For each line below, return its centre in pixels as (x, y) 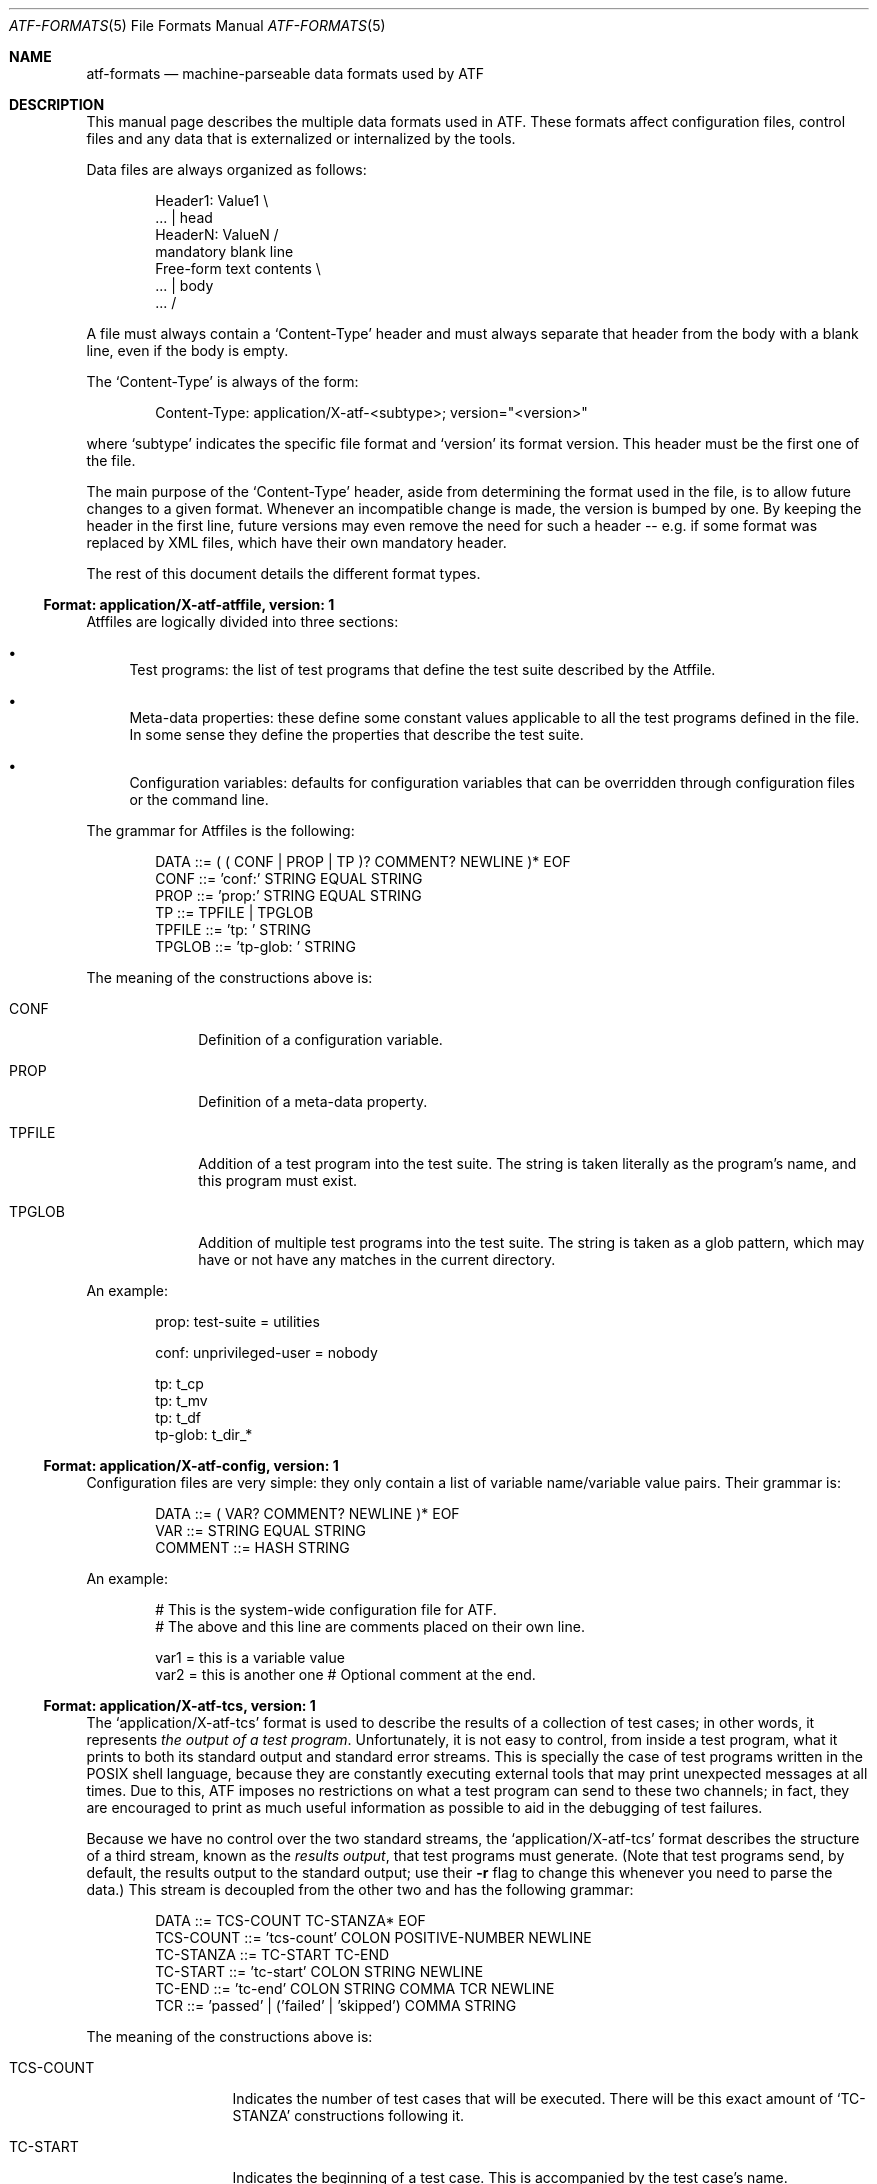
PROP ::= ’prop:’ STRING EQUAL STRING (288, 895)
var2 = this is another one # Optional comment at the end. (345, 1674)
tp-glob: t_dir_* (204, 1434)
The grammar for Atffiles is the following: (220, 830)
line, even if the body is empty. (187, 350)
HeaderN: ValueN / (217, 234)
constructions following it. (379, 2115)
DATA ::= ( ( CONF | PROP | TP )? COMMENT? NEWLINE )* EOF (363, 861)
